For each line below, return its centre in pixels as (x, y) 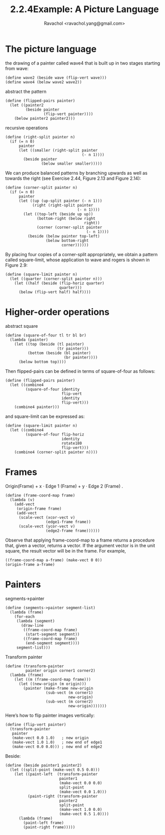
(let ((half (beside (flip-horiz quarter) (59, 283)
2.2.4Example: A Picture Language (85, 9)
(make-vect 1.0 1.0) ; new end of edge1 (57, 742)
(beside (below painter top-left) (64, 236)
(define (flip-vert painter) (36, 724)
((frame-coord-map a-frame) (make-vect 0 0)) (54, 560)
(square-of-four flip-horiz (55, 434)
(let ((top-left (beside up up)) (58, 214)
